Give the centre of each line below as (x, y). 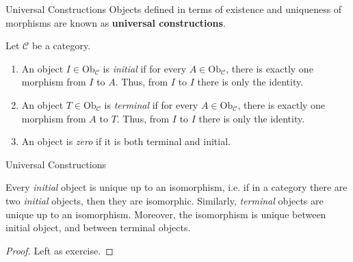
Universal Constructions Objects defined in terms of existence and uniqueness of (174, 9)
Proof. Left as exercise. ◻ (60, 250)
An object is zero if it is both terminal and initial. (126, 141)
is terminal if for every (151, 104)
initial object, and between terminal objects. (98, 227)
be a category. (61, 45)
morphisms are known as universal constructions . (116, 22)
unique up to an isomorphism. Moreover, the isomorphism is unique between (166, 214)
